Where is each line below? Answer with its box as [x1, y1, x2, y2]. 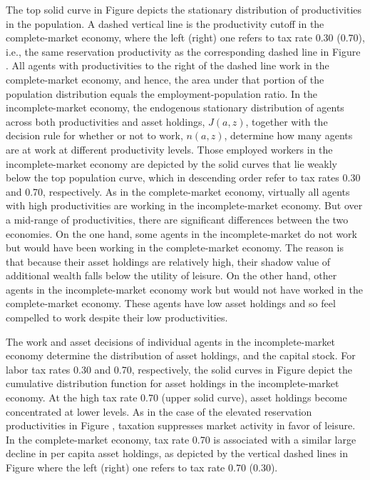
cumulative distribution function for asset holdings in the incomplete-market [6, 376, 339, 391]
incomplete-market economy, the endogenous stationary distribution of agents [6, 100, 344, 115]
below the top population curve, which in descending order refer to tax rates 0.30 [6, 170, 361, 185]
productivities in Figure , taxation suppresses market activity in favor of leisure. [6, 418, 356, 433]
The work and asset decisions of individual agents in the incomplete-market [6, 334, 336, 349]
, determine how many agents [224, 128, 353, 143]
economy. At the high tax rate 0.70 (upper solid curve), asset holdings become [6, 390, 347, 405]
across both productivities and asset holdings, [6, 114, 205, 129]
